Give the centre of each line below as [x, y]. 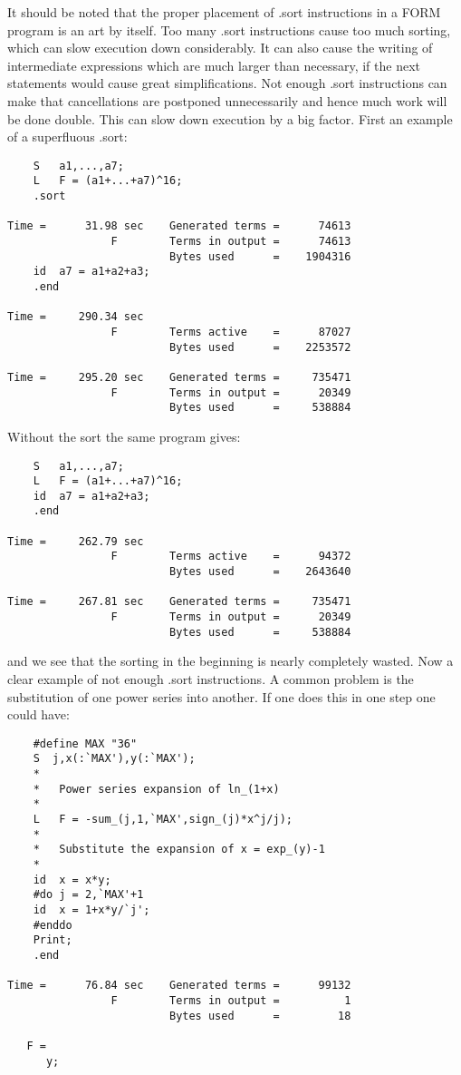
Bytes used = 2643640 [260, 572]
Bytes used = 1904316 [260, 256]
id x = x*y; [72, 880]
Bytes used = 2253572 [260, 347]
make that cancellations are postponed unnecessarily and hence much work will [227, 100]
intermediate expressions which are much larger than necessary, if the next [214, 65]
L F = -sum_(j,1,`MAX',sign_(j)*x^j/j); [163, 820]
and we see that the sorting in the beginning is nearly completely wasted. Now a [230, 661]
